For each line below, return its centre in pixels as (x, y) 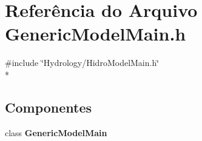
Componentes (49, 107)
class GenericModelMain (56, 132)
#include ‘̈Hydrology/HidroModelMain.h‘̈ (82, 63)
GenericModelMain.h (96, 34)
